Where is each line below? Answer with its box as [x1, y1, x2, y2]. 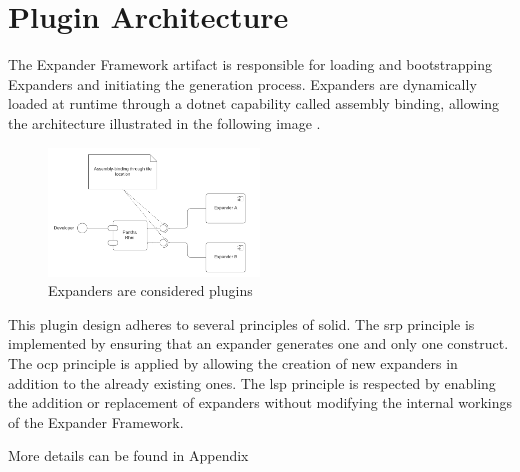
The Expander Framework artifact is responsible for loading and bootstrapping [8, 54, 493, 75]
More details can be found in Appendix [8, 445, 249, 466]
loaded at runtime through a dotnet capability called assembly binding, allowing [8, 93, 500, 114]
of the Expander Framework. [8, 411, 184, 432]
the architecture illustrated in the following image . [8, 112, 321, 133]
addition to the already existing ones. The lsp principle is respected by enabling [8, 372, 496, 393]
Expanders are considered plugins [48, 280, 253, 301]
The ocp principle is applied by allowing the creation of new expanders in [8, 353, 458, 373]
